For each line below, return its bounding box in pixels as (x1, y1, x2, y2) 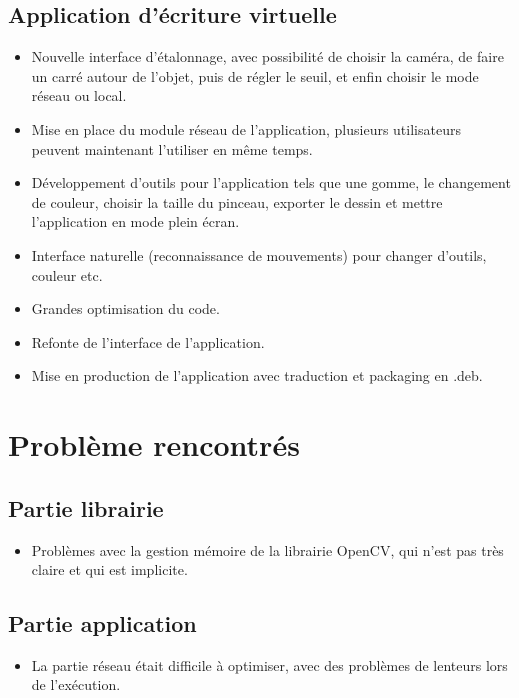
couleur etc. (31, 264, 103, 285)
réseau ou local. (31, 85, 127, 106)
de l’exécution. (31, 674, 121, 695)
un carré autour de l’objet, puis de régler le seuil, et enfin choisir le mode (31, 65, 479, 86)
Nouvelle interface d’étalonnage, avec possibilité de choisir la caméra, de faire (31, 46, 504, 67)
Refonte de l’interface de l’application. (31, 331, 265, 352)
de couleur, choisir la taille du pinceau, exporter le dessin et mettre (31, 191, 443, 212)
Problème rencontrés (8, 424, 300, 465)
